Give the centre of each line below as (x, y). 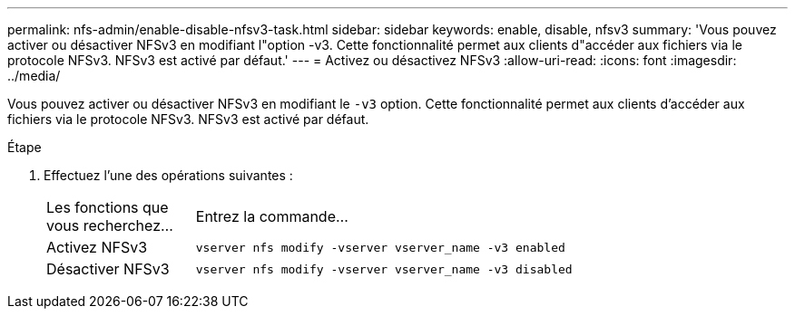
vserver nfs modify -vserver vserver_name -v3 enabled (380, 247)
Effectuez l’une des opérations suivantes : (168, 175)
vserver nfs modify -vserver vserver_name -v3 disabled (384, 269)
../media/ (34, 76)
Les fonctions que (108, 207)
